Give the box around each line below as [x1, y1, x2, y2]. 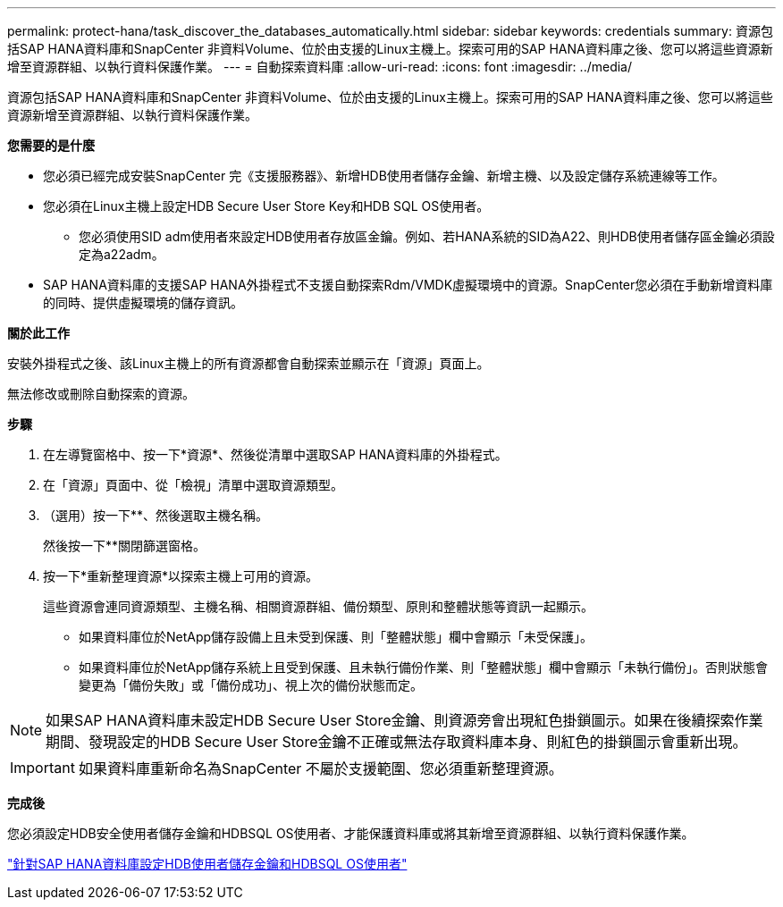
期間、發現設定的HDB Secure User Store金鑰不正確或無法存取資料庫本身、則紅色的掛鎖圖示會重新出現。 [46, 733, 747, 751]
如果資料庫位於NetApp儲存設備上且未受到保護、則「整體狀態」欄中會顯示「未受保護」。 [79, 629, 594, 644]
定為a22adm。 [79, 247, 164, 262]
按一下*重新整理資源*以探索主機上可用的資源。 [43, 568, 319, 584]
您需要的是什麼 [7, 138, 95, 153]
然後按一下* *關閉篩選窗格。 [43, 538, 206, 553]
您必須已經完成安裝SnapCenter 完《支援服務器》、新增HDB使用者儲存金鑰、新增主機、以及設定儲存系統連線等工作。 [43, 168, 725, 183]
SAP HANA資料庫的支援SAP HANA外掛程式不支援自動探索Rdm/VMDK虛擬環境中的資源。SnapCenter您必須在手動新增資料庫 [43, 277, 773, 292]
